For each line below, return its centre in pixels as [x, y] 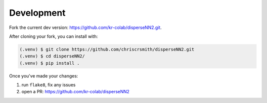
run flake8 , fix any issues [49, 85]
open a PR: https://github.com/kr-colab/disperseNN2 [75, 92]
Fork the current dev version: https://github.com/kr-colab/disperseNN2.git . [85, 27]
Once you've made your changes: [44, 76]
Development [37, 13]
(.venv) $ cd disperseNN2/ [52, 56]
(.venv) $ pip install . [50, 63]
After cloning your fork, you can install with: [54, 36]
